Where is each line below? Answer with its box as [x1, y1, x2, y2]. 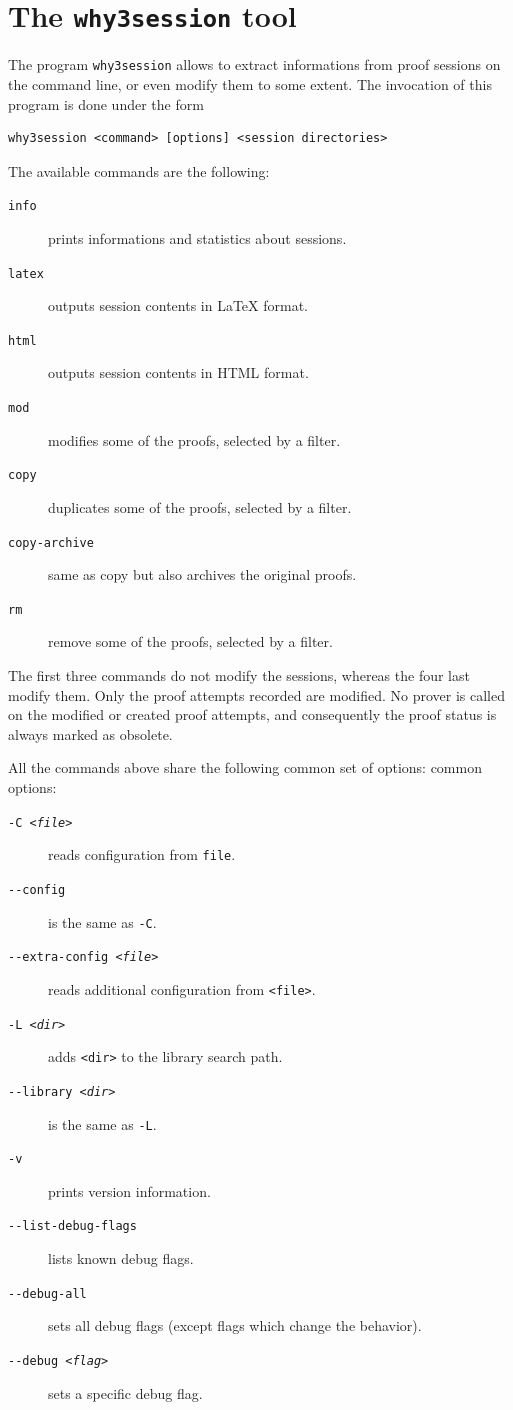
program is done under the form [8, 93, 204, 114]
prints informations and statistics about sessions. [48, 227, 347, 248]
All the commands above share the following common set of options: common [8, 757, 482, 778]
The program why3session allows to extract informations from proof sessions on [8, 54, 501, 75]
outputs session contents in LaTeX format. [48, 295, 308, 316]
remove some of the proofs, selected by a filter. [48, 631, 333, 652]
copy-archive [8, 535, 94, 550]
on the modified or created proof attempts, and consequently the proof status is [8, 704, 497, 725]
